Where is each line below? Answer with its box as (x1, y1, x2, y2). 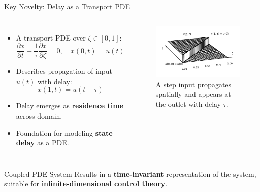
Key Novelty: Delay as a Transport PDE (4, 1, 130, 11)
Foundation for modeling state (16, 127, 113, 138)
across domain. (16, 110, 62, 121)
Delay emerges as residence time (16, 100, 123, 111)
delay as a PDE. (16, 137, 69, 148)
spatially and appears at (155, 89, 231, 99)
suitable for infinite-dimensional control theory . (4, 178, 168, 189)
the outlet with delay (155, 99, 221, 109)
